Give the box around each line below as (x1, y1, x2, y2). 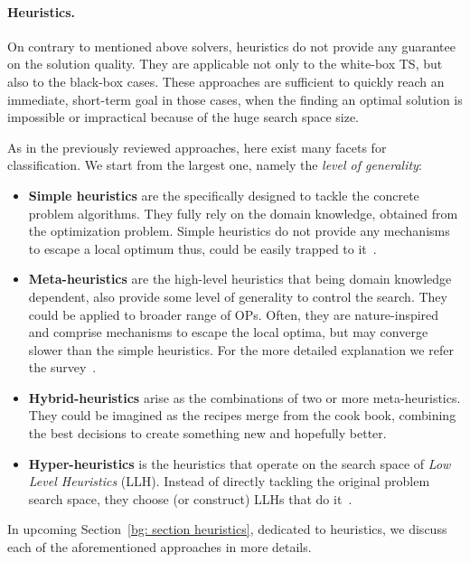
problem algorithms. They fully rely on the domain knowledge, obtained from (28, 203, 458, 222)
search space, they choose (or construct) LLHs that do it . (28, 489, 352, 508)
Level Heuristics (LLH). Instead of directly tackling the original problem (28, 472, 430, 491)
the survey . (28, 358, 97, 377)
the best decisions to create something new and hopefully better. (28, 424, 387, 443)
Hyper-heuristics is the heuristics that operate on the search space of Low (28, 454, 451, 473)
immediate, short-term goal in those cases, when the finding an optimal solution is (7, 89, 463, 108)
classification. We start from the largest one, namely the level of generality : (7, 155, 422, 174)
